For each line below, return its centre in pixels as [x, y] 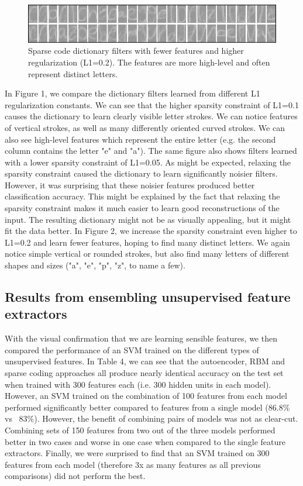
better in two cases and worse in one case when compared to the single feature [145, 441]
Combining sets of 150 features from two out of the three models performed [140, 430]
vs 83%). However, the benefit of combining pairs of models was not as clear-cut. [151, 418]
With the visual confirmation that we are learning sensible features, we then [141, 338]
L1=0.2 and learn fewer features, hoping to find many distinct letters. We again [147, 242]
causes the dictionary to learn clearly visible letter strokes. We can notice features [151, 116]
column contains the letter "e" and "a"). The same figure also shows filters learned [151, 151]
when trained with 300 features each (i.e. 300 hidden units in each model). [138, 384]
